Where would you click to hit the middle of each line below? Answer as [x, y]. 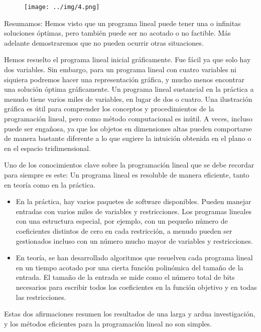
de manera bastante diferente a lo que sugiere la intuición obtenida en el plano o [128, 138]
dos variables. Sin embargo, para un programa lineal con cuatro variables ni [120, 69]
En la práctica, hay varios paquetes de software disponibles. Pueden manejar [134, 201]
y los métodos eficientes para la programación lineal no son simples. [108, 323]
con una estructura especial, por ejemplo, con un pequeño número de [122, 221]
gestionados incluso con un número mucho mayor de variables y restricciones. [134, 240]
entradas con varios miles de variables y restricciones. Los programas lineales [134, 211]
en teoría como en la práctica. [50, 184]
